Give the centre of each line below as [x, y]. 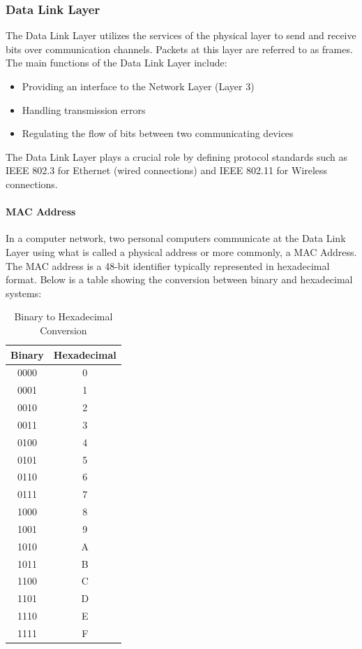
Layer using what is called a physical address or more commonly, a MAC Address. [181, 251]
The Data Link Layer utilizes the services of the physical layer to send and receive [181, 35]
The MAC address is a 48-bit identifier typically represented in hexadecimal [168, 265]
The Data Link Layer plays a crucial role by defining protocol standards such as [176, 156]
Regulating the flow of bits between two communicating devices [158, 133]
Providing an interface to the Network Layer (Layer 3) [138, 86]
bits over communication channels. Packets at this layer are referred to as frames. [179, 49]
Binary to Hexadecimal [63, 316]
